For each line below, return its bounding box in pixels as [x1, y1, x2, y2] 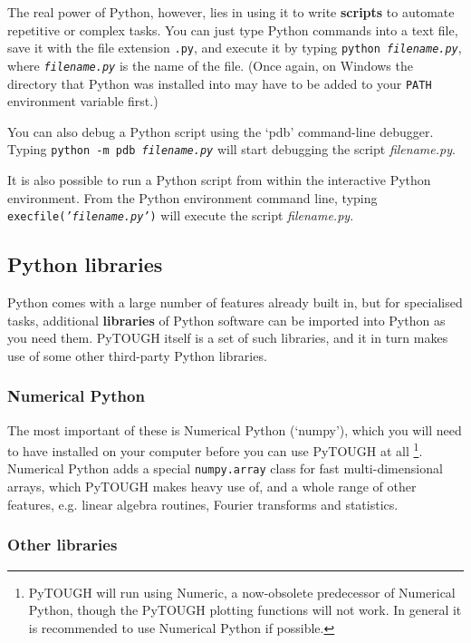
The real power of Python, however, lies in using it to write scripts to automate [7, 3, 455, 21]
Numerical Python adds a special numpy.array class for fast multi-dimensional [7, 459, 443, 478]
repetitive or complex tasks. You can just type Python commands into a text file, [7, 20, 458, 39]
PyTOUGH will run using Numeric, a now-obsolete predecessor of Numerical [28, 582, 456, 601]
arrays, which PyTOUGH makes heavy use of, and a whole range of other [7, 477, 417, 496]
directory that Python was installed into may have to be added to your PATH [7, 73, 432, 93]
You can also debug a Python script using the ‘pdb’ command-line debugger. [7, 122, 434, 141]
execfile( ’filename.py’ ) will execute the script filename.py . [7, 206, 354, 225]
